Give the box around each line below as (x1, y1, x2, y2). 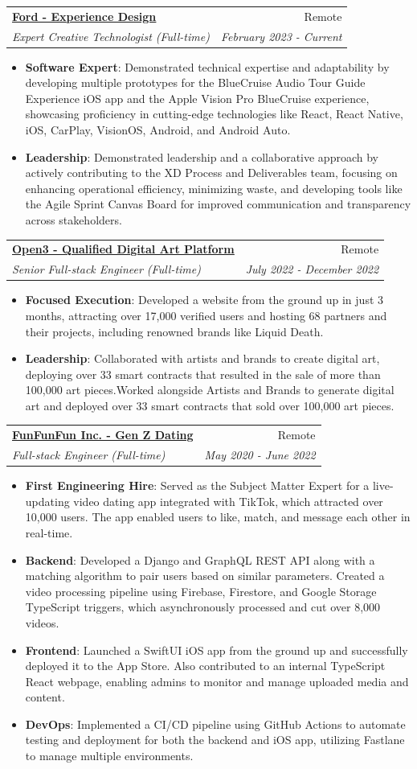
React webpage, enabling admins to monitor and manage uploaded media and (25, 672, 409, 689)
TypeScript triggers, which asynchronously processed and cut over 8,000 (25, 598, 381, 615)
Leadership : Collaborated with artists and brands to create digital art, (25, 350, 380, 367)
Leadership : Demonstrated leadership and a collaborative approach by (25, 148, 378, 165)
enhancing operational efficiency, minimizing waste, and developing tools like (25, 179, 403, 196)
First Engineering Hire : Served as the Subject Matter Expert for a (25, 477, 370, 494)
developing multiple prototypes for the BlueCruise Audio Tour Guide (25, 74, 366, 91)
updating (25, 492, 70, 509)
